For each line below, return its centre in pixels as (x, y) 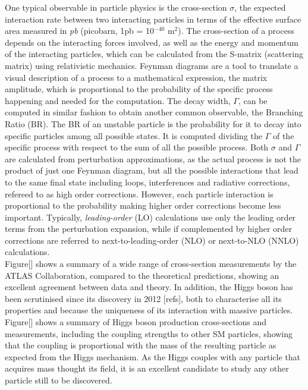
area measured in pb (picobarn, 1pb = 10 (80, 31)
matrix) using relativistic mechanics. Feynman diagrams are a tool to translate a (152, 65)
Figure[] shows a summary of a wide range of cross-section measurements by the (151, 264)
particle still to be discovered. (59, 380)
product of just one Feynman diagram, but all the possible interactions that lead (152, 170)
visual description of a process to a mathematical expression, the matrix (136, 77)
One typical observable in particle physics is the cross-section (116, 7)
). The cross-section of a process (236, 31)
